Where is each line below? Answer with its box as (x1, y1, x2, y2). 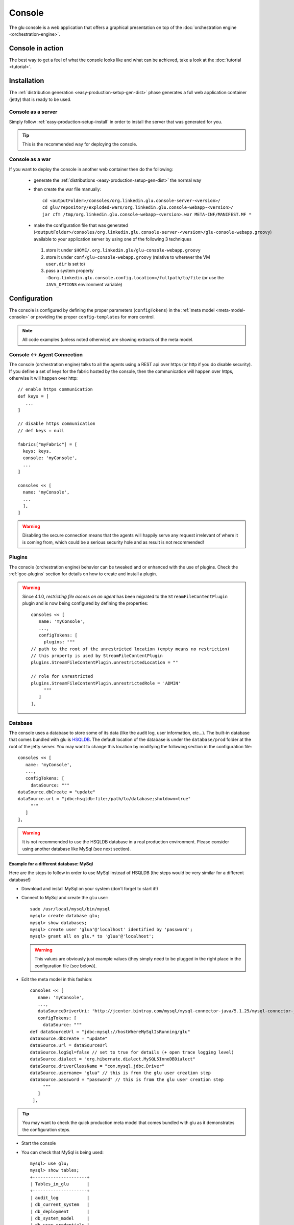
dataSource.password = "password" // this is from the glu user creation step (30, 1077, 224, 1082)
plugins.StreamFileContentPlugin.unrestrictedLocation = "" (31, 660, 178, 665)
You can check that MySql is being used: (21, 1149, 104, 1155)
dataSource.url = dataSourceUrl (30, 1043, 108, 1048)
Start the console (21, 1140, 56, 1146)
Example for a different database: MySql (9, 860, 93, 867)
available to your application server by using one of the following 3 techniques (33, 236, 192, 242)
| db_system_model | (30, 1216, 90, 1221)
